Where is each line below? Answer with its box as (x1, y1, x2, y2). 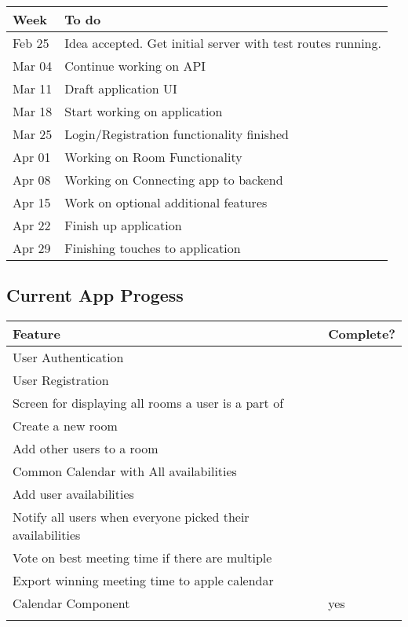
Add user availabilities (13, 485, 134, 504)
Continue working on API (64, 57, 206, 75)
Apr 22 (13, 216, 51, 234)
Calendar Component (13, 594, 130, 613)
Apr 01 (13, 148, 51, 166)
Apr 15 (13, 193, 51, 211)
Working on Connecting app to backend (64, 170, 283, 189)
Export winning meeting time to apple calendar (13, 571, 274, 590)
